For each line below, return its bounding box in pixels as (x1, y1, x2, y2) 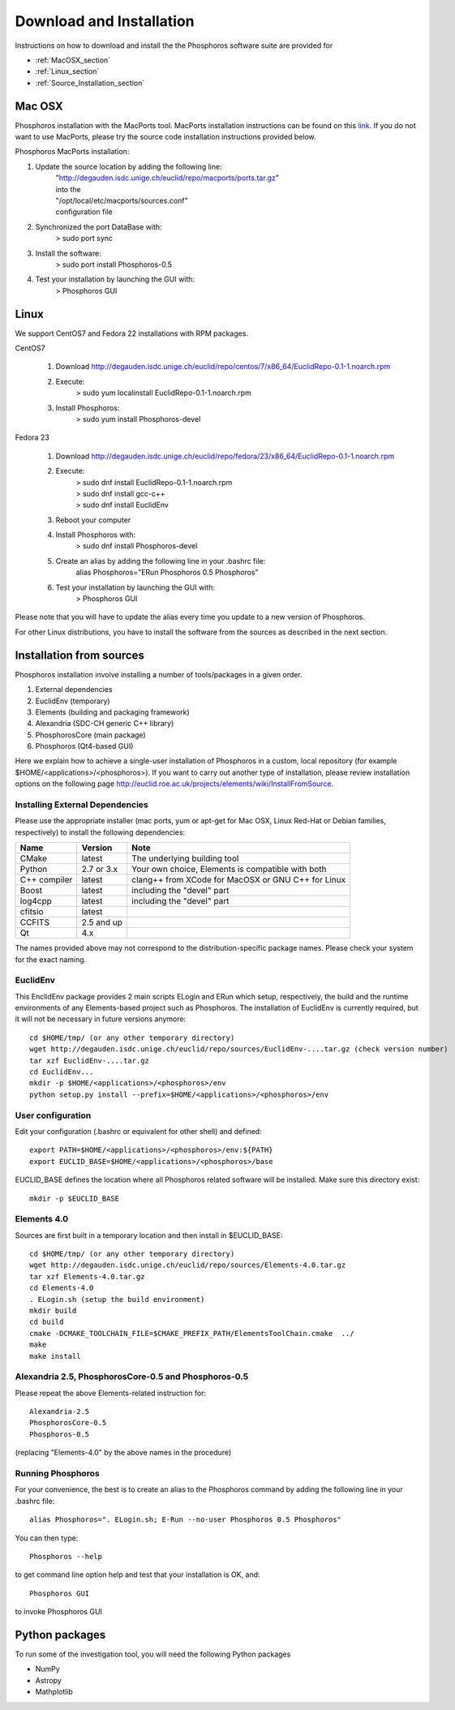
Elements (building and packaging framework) (35, 707, 190, 717)
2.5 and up (81, 917, 123, 928)
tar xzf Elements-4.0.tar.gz (29, 1272, 145, 1281)
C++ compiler (19, 874, 73, 886)
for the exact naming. (15, 954, 87, 965)
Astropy (35, 1675, 62, 1685)
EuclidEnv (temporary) (35, 696, 110, 706)
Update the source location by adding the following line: (35, 161, 222, 171)
